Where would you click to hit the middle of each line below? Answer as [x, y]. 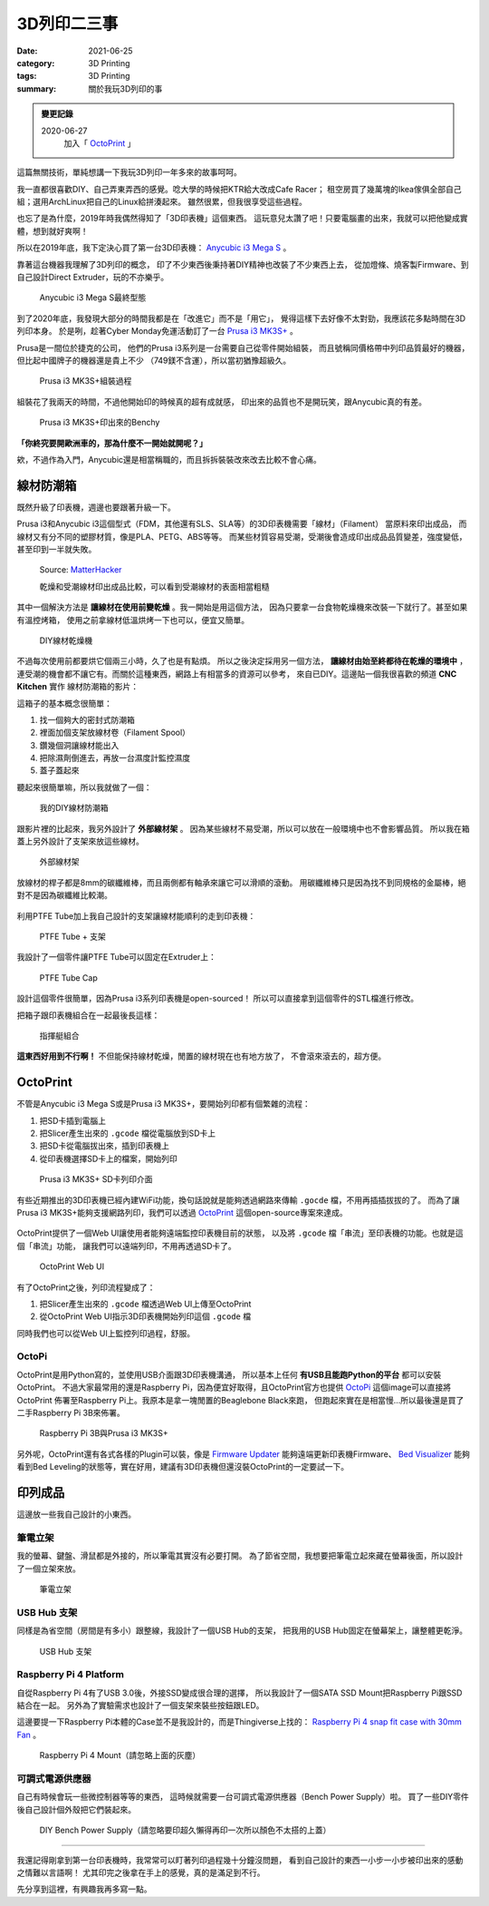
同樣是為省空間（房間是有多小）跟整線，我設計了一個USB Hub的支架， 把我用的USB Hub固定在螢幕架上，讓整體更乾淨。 [242, 1631]
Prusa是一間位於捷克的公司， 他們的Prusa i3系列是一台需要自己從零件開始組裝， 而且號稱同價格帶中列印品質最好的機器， [243, 347]
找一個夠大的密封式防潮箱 [87, 719]
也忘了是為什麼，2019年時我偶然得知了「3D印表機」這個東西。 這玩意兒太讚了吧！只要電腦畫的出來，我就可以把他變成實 [242, 219]
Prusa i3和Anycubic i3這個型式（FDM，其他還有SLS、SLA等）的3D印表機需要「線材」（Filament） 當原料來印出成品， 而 [242, 524]
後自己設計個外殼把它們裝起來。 [76, 1809]
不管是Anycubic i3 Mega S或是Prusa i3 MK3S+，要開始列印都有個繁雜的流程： [164, 1104]
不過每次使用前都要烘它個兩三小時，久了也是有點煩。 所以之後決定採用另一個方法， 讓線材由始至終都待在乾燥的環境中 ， [242, 661]
